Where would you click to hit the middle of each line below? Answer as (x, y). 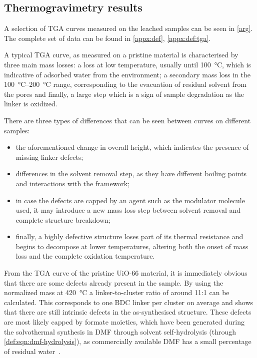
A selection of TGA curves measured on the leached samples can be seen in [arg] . (128, 28)
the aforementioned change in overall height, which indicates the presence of (132, 147)
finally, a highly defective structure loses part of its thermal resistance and (129, 236)
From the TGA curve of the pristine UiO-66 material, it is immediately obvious (126, 273)
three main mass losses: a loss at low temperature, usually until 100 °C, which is (128, 64)
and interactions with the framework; (73, 183)
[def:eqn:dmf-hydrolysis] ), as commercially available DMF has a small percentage (128, 341)
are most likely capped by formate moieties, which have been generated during (124, 322)
